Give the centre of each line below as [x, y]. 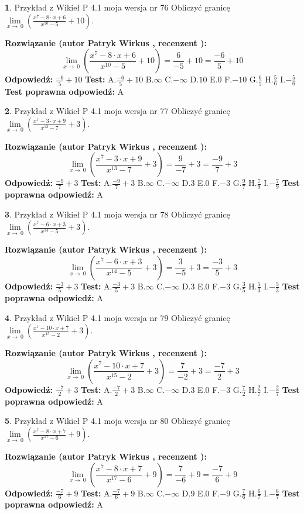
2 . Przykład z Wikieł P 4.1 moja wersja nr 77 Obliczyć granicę [117, 111]
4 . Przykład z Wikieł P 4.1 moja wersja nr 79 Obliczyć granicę [117, 317]
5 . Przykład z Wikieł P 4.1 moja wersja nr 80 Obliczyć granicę [117, 421]
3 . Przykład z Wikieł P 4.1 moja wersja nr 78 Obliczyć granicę [117, 214]
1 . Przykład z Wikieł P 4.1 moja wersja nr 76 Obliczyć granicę [117, 7]
